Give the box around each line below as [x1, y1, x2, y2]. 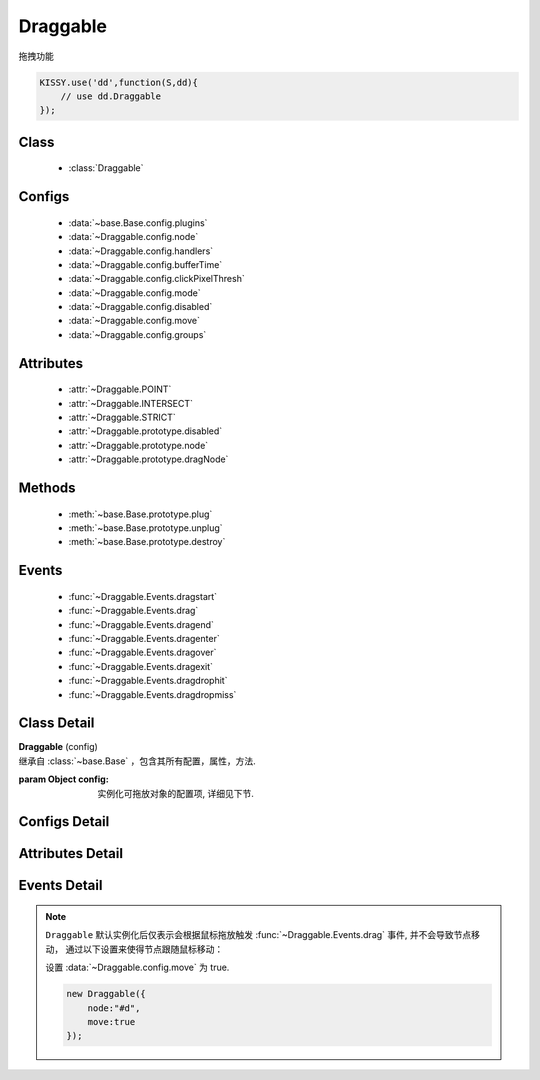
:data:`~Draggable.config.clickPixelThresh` [68, 273, 245, 285]
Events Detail [18, 877, 103, 894]
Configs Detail [18, 813, 110, 830]
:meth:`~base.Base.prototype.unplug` [68, 522, 224, 534]
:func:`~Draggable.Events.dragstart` [68, 590, 218, 602]
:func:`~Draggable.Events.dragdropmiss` [68, 688, 237, 700]
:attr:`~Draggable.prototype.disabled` [68, 425, 223, 437]
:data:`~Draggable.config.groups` [68, 328, 207, 340]
